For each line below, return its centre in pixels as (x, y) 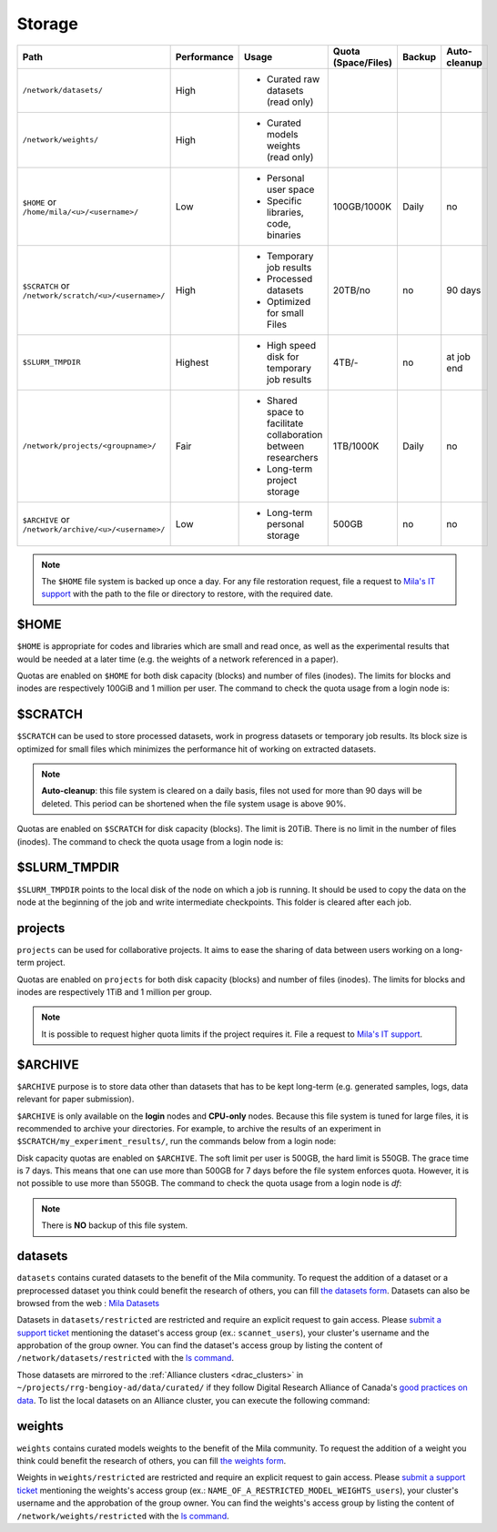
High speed (291, 345)
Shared (282, 401)
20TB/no (351, 289)
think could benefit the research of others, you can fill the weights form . (152, 1460)
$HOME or (39, 202)
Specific (284, 200)
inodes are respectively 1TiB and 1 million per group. (115, 992)
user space (290, 189)
